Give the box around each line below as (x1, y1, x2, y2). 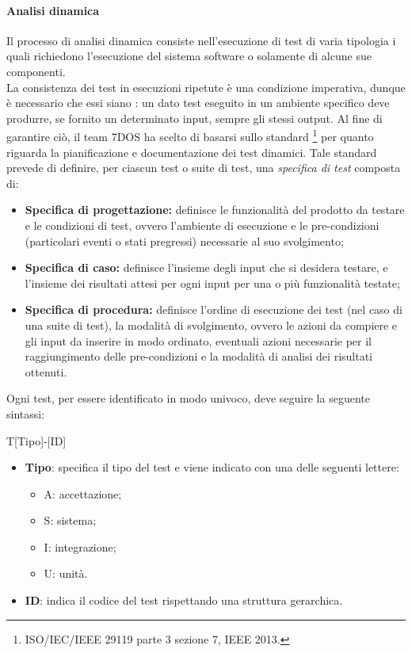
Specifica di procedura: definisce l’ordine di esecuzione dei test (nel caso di (25, 301, 402, 318)
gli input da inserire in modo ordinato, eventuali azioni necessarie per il (25, 332, 372, 349)
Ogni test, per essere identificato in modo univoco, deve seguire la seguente (6, 390, 370, 407)
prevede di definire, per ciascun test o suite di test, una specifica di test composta (6, 159, 401, 176)
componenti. (6, 63, 66, 79)
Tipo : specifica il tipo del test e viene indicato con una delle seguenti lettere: (25, 459, 399, 475)
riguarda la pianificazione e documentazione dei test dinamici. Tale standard (6, 143, 377, 160)
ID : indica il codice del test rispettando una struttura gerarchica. (25, 592, 343, 609)
